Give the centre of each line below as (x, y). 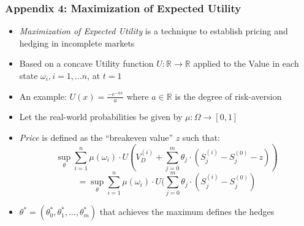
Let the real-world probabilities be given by (101, 117)
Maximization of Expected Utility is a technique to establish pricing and (154, 31)
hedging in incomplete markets (77, 43)
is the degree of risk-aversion (228, 96)
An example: (43, 96)
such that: (201, 137)
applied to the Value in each (246, 63)
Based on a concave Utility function (86, 63)
